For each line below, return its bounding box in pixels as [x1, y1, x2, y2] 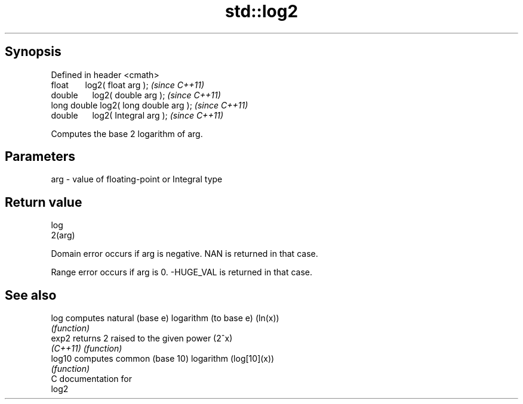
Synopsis [5, 44, 61, 60]
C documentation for [51, 374, 133, 384]
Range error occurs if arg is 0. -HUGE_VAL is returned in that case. [51, 267, 313, 278]
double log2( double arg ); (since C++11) [51, 89, 221, 100]
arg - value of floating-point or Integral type [51, 174, 223, 185]
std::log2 [224, 1, 299, 21]
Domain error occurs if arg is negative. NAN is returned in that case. [51, 248, 318, 259]
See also [5, 287, 57, 303]
